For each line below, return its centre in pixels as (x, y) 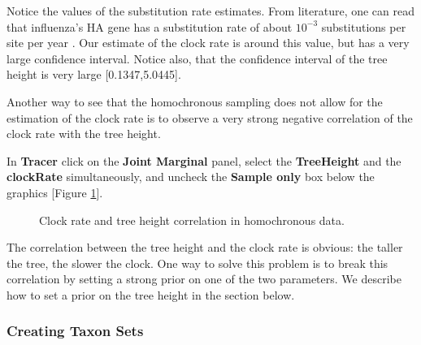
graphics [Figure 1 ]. (55, 192)
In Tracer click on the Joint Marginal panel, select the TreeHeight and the (204, 160)
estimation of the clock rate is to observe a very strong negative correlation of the (210, 117)
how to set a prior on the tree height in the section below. (151, 294)
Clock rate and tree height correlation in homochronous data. (192, 220)
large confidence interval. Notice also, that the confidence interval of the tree (197, 58)
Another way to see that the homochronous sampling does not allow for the (195, 101)
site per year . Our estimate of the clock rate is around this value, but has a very (208, 43)
